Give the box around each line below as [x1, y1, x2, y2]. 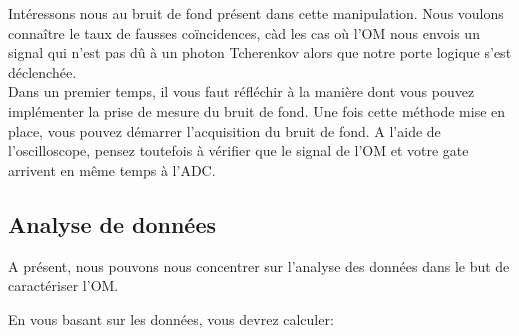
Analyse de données [8, 208, 217, 239]
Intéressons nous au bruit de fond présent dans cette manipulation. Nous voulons [8, 3, 504, 23]
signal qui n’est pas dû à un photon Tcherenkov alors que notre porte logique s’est [8, 42, 512, 63]
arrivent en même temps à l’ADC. [8, 159, 216, 180]
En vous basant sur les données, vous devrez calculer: [8, 308, 334, 329]
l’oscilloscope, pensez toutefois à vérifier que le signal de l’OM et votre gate [8, 140, 469, 161]
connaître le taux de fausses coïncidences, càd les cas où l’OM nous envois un [8, 22, 480, 43]
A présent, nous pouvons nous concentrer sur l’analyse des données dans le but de [8, 255, 510, 276]
